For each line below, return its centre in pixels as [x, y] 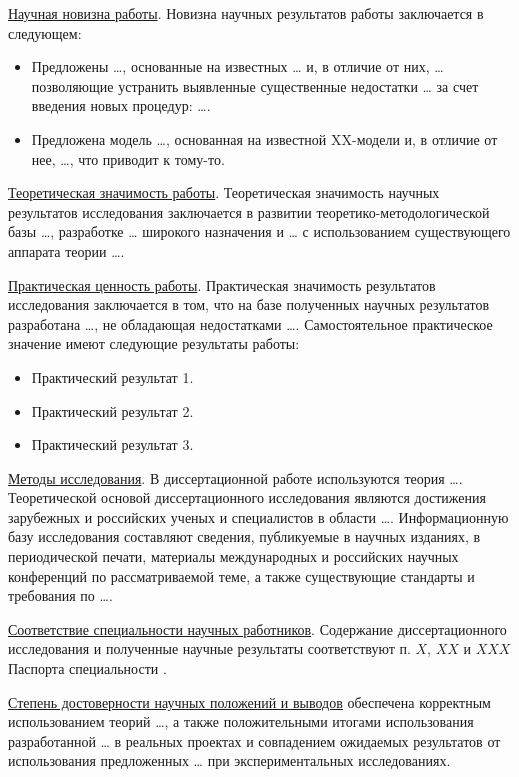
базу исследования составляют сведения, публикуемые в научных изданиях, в [244, 536]
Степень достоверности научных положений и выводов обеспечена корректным [249, 701]
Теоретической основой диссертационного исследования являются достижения [247, 497]
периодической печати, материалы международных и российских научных [233, 556]
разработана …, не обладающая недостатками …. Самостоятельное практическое [250, 323]
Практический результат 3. [112, 444]
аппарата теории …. [66, 250]
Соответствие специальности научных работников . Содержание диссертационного [257, 628]
